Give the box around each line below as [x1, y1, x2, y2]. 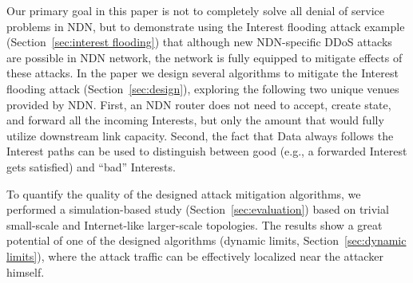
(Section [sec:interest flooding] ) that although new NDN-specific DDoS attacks [6, 33, 392, 50]
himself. [6, 263, 45, 280]
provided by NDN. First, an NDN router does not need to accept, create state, [6, 96, 391, 112]
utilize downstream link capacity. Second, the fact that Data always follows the [6, 127, 394, 143]
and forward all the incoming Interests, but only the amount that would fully [6, 112, 384, 128]
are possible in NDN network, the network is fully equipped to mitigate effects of [6, 49, 403, 65]
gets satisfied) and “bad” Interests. [6, 158, 176, 175]
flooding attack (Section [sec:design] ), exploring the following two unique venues [6, 80, 399, 96]
